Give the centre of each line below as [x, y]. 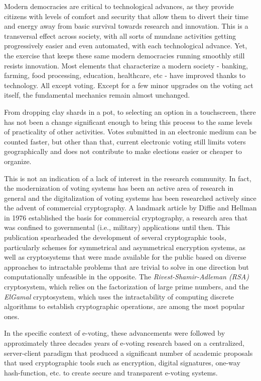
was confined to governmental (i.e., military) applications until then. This [117, 227]
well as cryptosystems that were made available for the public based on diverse [125, 257]
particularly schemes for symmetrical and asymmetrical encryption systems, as [125, 247]
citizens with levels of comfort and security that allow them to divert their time [126, 16]
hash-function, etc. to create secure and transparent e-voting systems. [111, 372]
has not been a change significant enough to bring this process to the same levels [128, 122]
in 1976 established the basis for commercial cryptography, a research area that [126, 217]
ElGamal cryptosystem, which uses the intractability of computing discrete [119, 296]
